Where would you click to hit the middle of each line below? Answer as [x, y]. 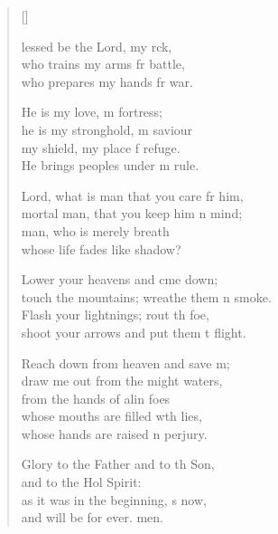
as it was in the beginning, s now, [114, 499]
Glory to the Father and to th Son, [118, 464]
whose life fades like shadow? [101, 248]
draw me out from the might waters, [122, 381]
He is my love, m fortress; [92, 112]
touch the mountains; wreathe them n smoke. [146, 296]
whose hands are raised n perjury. [114, 433]
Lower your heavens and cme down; [120, 279]
